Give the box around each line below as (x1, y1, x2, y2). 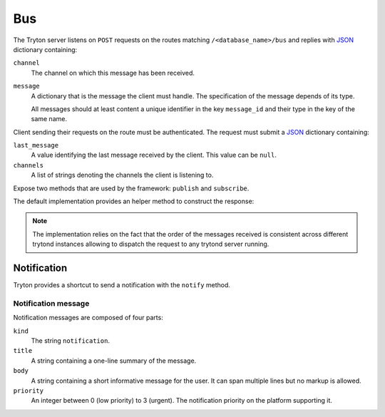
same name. (31, 115, 68, 123)
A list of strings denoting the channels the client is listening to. (31, 171, 214, 180)
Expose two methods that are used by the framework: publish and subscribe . (13, 184, 250, 192)
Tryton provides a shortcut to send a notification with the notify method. (13, 281, 231, 289)
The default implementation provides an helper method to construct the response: (13, 197, 255, 206)
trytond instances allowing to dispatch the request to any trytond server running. (32, 240, 269, 249)
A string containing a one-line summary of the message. (31, 356, 197, 365)
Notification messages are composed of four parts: (13, 314, 163, 322)
